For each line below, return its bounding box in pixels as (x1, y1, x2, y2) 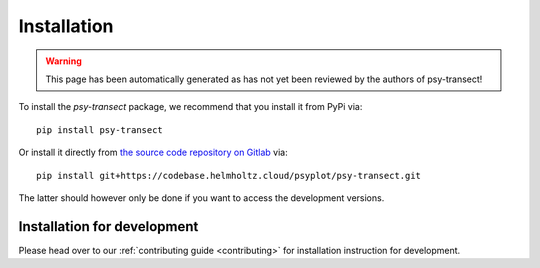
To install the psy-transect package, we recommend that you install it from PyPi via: (18, 101, 363, 113)
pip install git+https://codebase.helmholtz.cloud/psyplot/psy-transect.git (36, 170, 422, 181)
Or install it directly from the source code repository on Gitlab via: (18, 146, 289, 159)
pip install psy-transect (36, 124, 164, 135)
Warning (45, 55, 82, 67)
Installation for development (18, 218, 199, 235)
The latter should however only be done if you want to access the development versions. (18, 191, 385, 204)
